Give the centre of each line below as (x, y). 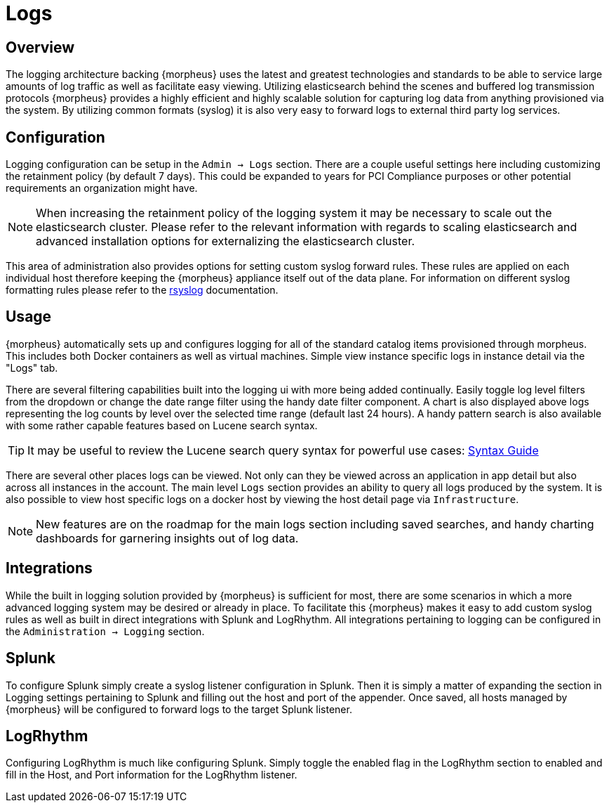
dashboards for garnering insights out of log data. (167, 538)
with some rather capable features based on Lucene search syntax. (162, 425)
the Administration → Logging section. (105, 631)
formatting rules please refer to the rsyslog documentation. (142, 290)
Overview (40, 47)
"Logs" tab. (32, 367)
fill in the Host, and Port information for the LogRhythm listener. (152, 775)
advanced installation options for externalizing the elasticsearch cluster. (226, 241)
